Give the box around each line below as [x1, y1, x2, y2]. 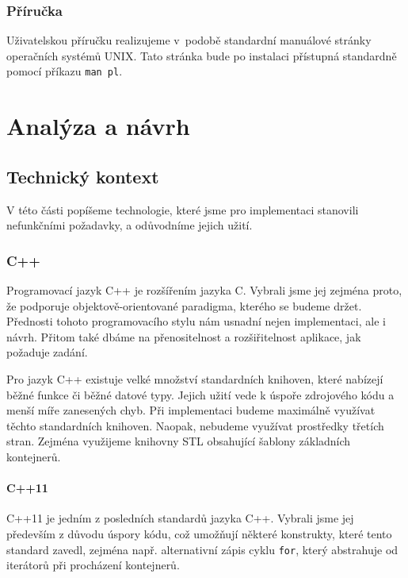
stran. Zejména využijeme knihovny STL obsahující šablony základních [6, 433, 351, 449]
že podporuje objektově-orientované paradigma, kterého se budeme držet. [6, 297, 362, 314]
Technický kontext [6, 164, 159, 188]
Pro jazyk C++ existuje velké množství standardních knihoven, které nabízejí [6, 371, 383, 387]
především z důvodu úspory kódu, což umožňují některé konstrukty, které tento [6, 525, 392, 541]
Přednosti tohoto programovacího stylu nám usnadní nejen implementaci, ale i [6, 313, 386, 329]
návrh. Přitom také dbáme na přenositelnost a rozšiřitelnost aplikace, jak [6, 328, 361, 345]
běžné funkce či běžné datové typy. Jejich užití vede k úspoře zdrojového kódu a [6, 386, 395, 403]
